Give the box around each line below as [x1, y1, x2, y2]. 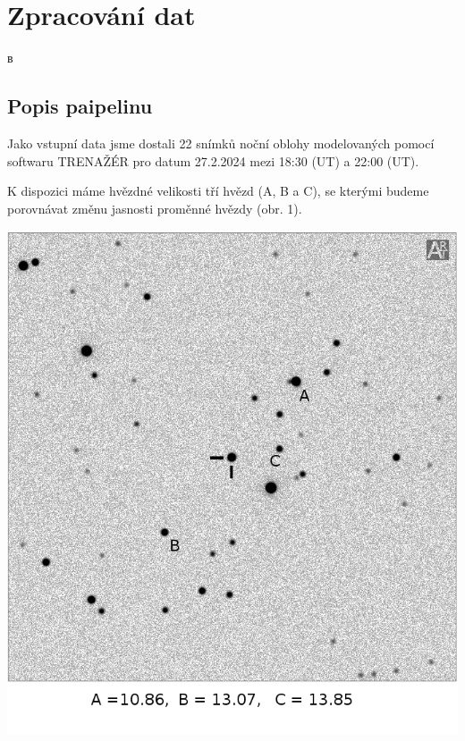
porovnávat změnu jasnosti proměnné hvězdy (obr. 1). [7, 198, 302, 217]
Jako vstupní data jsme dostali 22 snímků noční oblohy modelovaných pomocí [7, 133, 435, 152]
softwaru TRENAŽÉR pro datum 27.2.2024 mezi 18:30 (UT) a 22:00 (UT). [7, 151, 419, 170]
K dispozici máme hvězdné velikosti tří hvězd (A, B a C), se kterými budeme [7, 181, 429, 200]
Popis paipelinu [7, 92, 153, 120]
